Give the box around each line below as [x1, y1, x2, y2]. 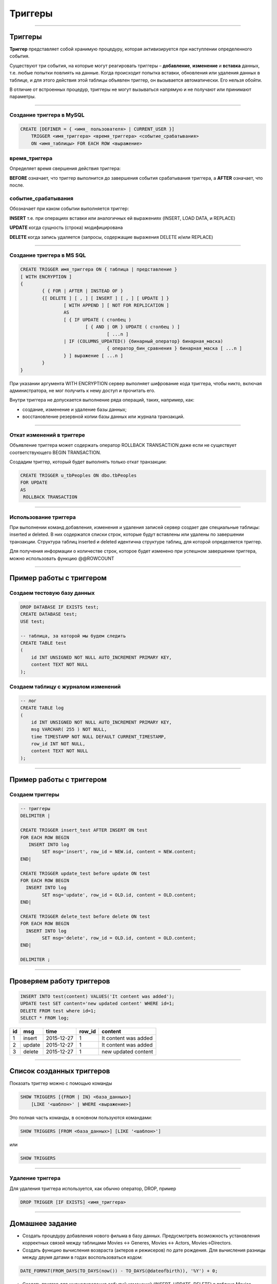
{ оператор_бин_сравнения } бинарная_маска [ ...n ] [107, 346, 242, 351]
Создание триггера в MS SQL [9, 252, 86, 259]
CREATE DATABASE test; [20, 611, 77, 617]
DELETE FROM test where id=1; [20, 1008, 96, 1014]
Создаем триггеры [9, 791, 60, 798]
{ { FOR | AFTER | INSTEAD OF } [42, 288, 123, 294]
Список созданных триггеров [9, 1067, 110, 1075]
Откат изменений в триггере [9, 431, 85, 439]
